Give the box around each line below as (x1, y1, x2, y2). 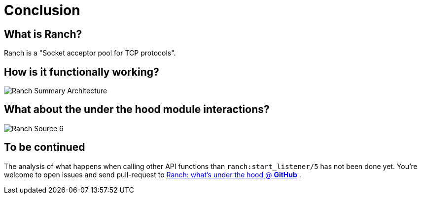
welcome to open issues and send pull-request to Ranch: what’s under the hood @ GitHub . (4, 170, 301, 179)
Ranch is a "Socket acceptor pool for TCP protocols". (4, 49, 176, 57)
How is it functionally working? (4, 65, 159, 78)
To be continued (4, 141, 85, 154)
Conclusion (4, 2, 80, 19)
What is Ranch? (4, 28, 82, 40)
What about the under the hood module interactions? (4, 103, 270, 116)
